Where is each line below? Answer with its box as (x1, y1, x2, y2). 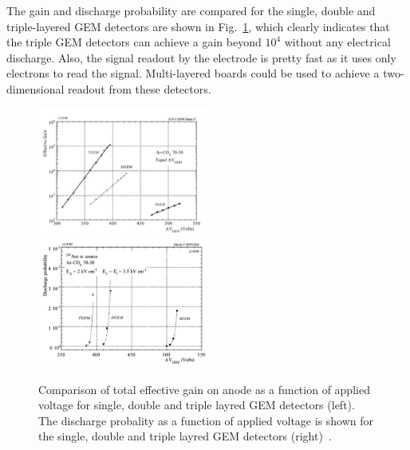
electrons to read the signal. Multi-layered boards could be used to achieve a (6, 65, 380, 82)
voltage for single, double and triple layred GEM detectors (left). (38, 396, 355, 413)
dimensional (6, 80, 65, 97)
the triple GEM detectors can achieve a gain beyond (6, 34, 262, 50)
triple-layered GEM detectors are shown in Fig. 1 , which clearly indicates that (6, 18, 390, 34)
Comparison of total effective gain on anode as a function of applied (38, 380, 370, 397)
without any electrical (284, 34, 391, 50)
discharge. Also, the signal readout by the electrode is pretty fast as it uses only (6, 49, 396, 66)
